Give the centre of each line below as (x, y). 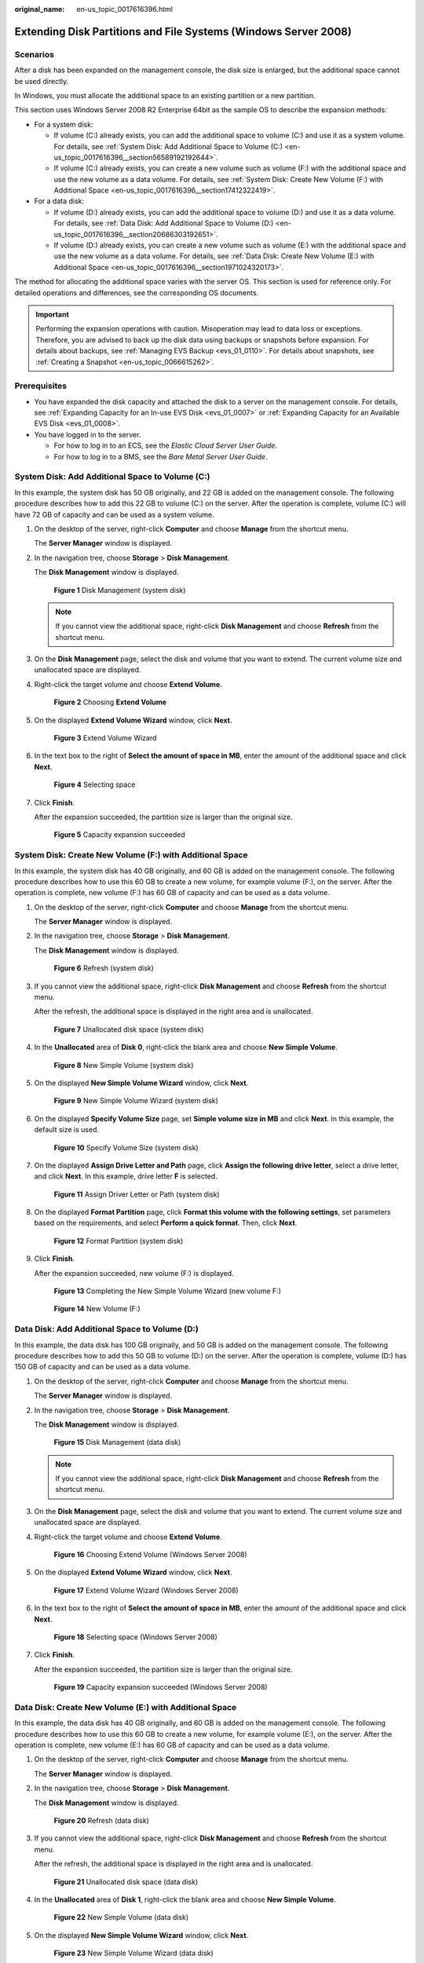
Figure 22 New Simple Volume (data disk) (121, 1917)
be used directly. (42, 81)
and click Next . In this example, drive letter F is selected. (126, 1176)
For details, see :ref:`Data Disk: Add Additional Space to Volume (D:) (164, 223)
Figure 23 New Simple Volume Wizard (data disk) (133, 1953)
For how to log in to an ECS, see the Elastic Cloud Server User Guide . (166, 446)
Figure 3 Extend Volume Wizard (105, 738)
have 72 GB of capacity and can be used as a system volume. (115, 514)
